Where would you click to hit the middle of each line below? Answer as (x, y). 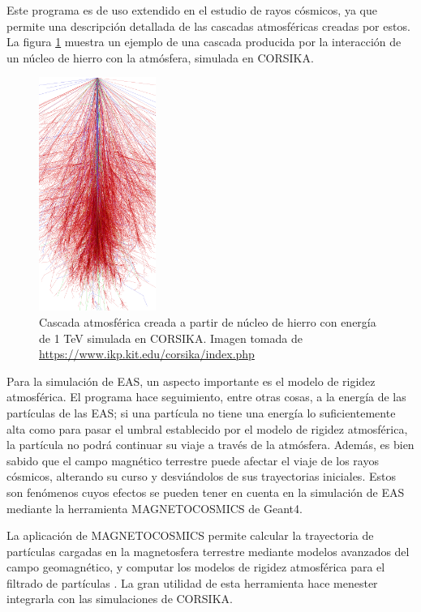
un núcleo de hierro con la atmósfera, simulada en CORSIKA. (160, 57)
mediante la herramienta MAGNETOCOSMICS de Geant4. (155, 508)
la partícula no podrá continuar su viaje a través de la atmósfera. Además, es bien (210, 445)
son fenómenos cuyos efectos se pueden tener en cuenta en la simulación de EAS (206, 492)
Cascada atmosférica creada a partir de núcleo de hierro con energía (208, 321)
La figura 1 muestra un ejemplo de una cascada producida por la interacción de (204, 42)
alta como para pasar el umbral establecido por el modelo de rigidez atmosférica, (207, 428)
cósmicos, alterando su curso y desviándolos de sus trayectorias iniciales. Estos (201, 476)
